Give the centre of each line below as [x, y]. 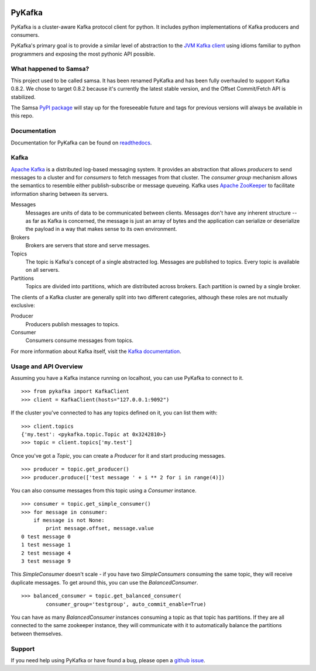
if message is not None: [69, 520]
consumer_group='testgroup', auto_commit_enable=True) [126, 604]
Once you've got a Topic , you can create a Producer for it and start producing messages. [118, 455]
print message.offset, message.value [100, 528]
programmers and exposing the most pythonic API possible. [83, 54]
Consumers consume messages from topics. [80, 340]
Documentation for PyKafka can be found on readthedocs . [81, 143]
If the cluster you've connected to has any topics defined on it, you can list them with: [114, 413]
